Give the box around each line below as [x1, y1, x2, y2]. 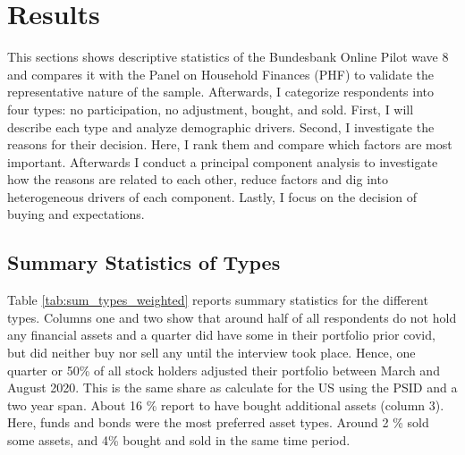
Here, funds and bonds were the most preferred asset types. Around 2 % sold [7, 413, 429, 432]
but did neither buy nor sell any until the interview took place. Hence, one [7, 343, 416, 362]
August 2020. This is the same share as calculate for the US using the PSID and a [7, 378, 458, 397]
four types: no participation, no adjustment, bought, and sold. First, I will [7, 99, 414, 118]
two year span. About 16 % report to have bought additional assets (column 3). [7, 395, 444, 414]
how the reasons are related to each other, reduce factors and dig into [7, 170, 388, 189]
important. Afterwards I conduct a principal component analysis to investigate [7, 152, 438, 171]
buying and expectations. [7, 205, 145, 223]
